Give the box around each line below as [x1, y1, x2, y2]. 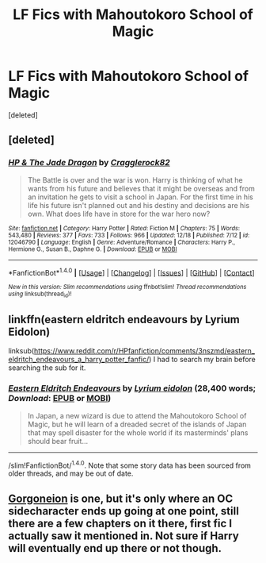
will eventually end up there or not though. [8, 542, 222, 555]
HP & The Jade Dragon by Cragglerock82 [8, 157, 170, 168]
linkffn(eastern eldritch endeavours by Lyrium [8, 313, 240, 326]
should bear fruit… [27, 436, 89, 445]
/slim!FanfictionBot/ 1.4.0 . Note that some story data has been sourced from [8, 459, 252, 470]
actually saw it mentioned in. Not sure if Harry [8, 529, 239, 542]
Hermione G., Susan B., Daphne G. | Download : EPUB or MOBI [8, 245, 177, 253]
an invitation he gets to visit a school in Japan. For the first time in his [27, 192, 253, 202]
